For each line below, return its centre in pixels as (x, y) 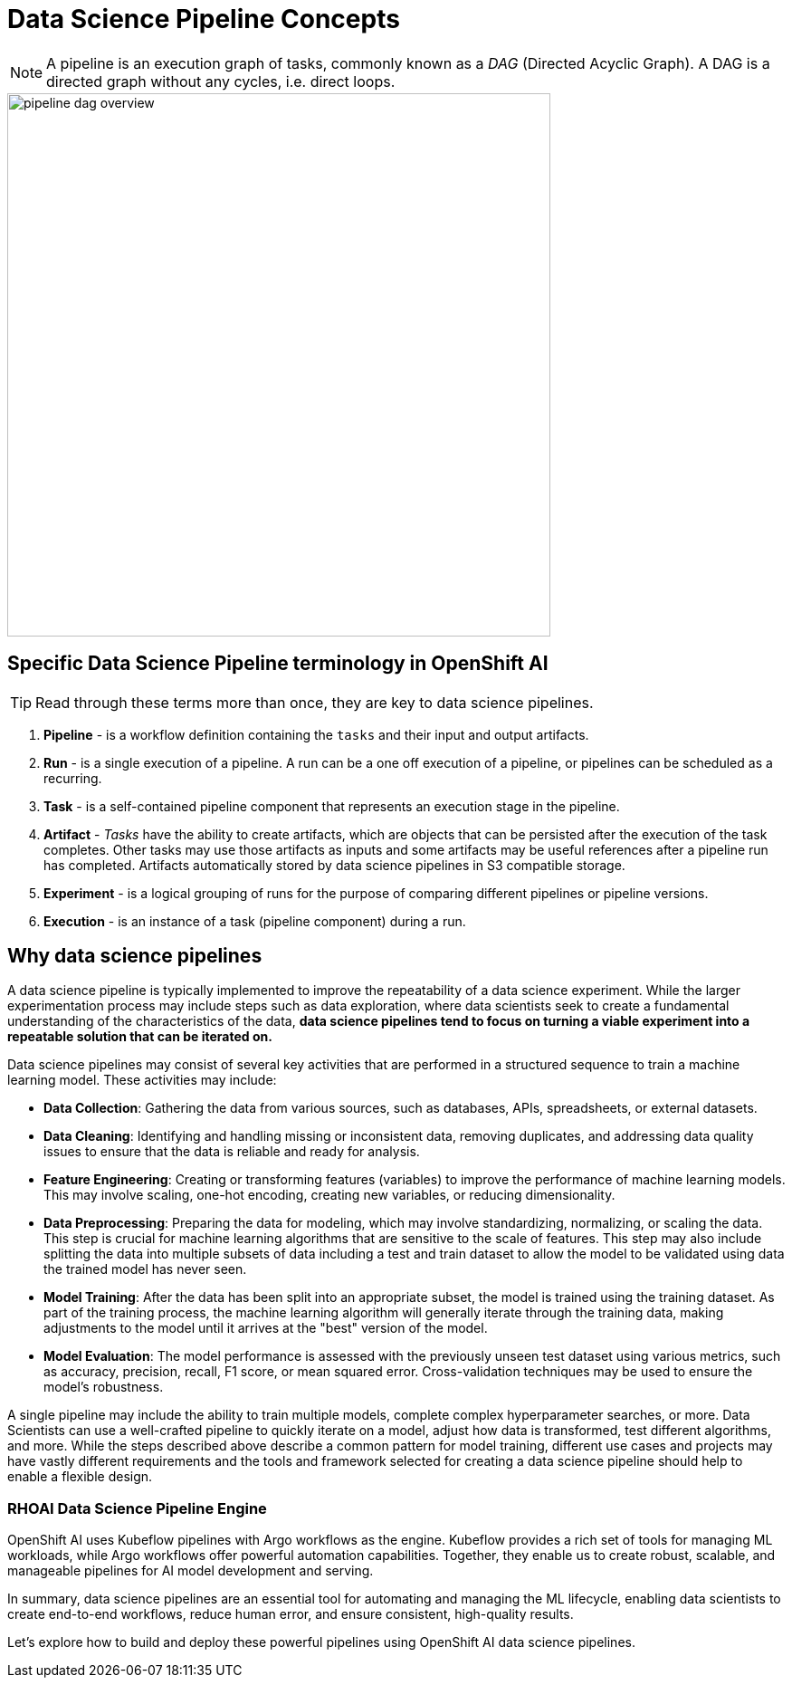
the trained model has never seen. (145, 1269)
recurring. (73, 778)
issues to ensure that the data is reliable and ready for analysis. (232, 1152)
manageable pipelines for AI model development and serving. (191, 1571)
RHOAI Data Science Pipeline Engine (137, 1508)
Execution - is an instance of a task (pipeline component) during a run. (255, 921)
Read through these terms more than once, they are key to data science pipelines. (315, 702)
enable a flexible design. (80, 1477)
